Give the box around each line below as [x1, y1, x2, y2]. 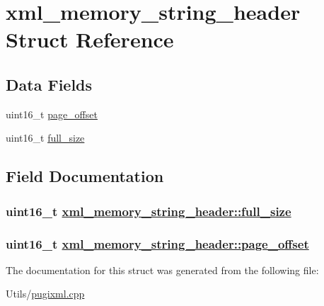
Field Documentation [6, 165, 164, 187]
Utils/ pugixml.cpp [6, 286, 85, 301]
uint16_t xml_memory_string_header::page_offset [6, 234, 309, 252]
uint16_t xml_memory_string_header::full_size [6, 202, 291, 220]
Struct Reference [6, 25, 174, 54]
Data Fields [6, 73, 93, 95]
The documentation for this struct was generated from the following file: [6, 262, 319, 277]
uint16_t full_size [6, 130, 85, 145]
